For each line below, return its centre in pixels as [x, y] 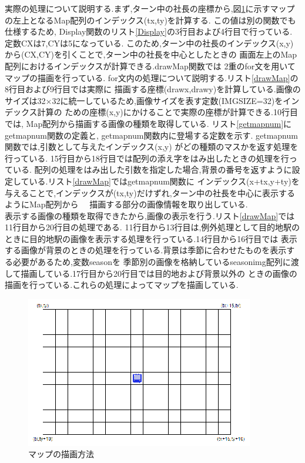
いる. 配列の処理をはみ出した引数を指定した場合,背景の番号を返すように [152, 170]
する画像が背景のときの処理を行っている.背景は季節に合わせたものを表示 [146, 250]
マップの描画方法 [61, 454]
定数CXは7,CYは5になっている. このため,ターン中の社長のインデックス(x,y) [149, 43]
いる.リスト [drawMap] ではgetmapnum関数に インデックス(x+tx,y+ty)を [164, 181]
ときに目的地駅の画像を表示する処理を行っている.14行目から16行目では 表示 [151, 238]
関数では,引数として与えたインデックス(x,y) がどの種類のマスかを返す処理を [152, 147]
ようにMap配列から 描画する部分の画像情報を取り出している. [126, 204]
